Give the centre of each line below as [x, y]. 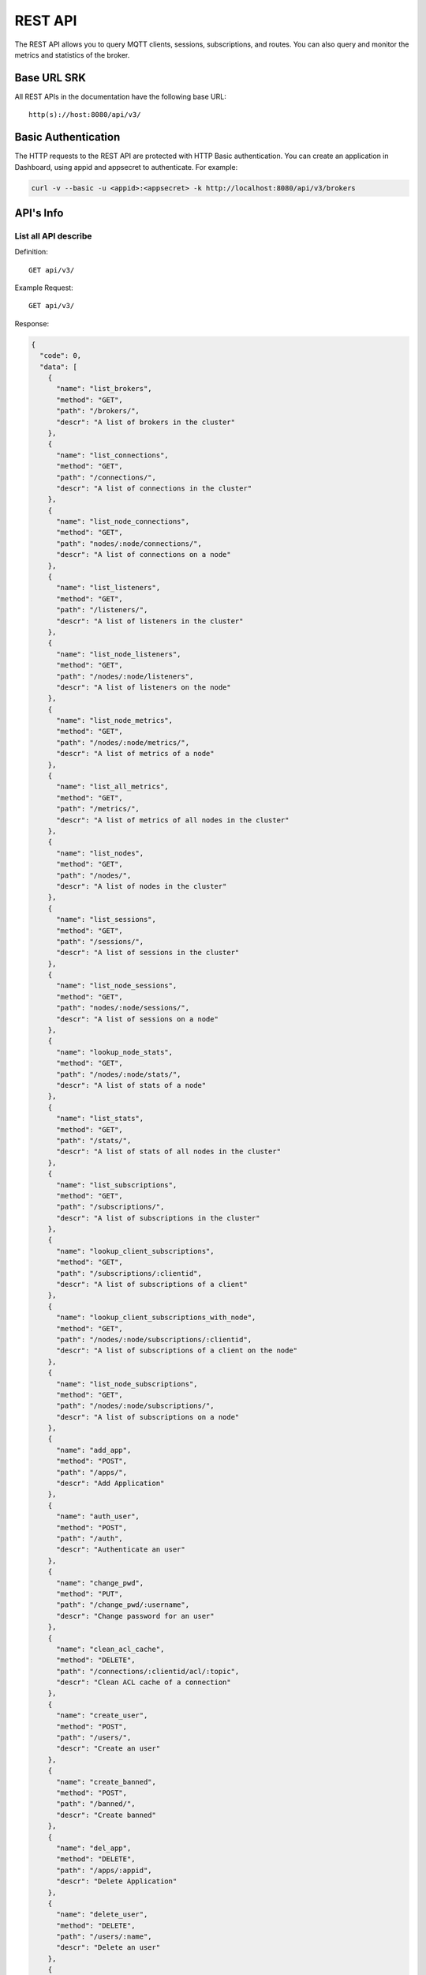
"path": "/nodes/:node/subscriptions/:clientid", [154, 1339]
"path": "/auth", [90, 1539]
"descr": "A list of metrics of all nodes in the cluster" [173, 820]
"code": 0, [61, 356]
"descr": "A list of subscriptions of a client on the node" [177, 1351]
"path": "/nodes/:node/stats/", [119, 1074]
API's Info [39, 213]
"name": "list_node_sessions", [117, 986]
